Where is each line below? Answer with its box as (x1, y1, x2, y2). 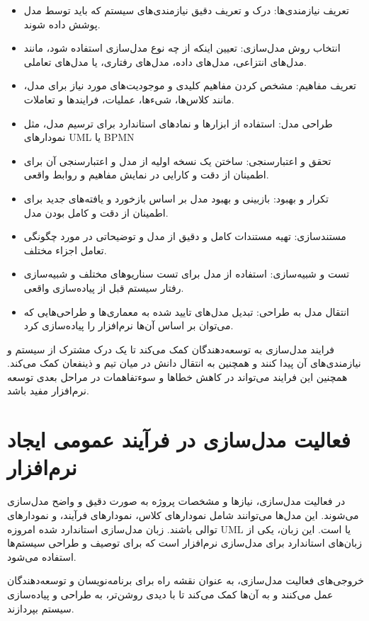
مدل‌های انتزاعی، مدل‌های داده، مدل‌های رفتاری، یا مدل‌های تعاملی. (23, 54, 307, 69)
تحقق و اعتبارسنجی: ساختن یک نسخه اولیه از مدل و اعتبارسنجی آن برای (23, 153, 331, 168)
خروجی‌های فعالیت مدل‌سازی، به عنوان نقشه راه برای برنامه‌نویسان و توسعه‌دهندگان (7, 573, 364, 588)
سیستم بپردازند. (7, 600, 74, 615)
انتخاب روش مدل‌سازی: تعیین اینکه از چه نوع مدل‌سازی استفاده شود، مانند (23, 40, 341, 55)
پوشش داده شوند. (23, 16, 101, 31)
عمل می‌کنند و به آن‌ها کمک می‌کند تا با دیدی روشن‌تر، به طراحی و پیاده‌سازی (7, 586, 334, 601)
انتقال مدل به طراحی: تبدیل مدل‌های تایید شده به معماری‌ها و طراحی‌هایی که (23, 304, 349, 319)
